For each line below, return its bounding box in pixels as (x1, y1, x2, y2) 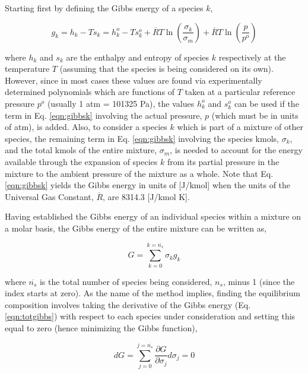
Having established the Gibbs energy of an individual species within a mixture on (5, 210, 301, 223)
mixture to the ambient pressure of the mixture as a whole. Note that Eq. (5, 167, 274, 179)
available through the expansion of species (5, 155, 158, 167)
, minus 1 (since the (223, 275, 295, 287)
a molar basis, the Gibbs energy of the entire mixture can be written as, (5, 221, 267, 234)
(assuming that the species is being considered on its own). (59, 62, 274, 75)
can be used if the (234, 97, 299, 109)
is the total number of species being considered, (39, 275, 212, 287)
